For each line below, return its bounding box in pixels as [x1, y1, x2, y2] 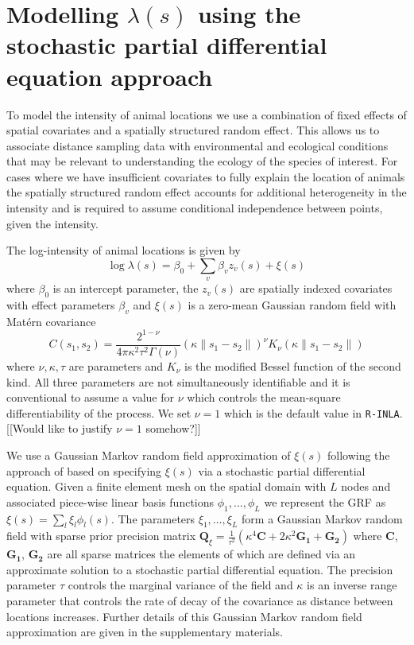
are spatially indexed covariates [239, 280, 393, 297]
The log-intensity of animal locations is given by [6, 242, 241, 258]
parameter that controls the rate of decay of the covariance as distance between [6, 592, 393, 608]
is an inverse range [307, 577, 397, 593]
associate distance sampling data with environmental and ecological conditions [6, 137, 389, 153]
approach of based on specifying [6, 462, 162, 479]
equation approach [6, 60, 213, 92]
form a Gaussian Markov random [242, 510, 403, 526]
